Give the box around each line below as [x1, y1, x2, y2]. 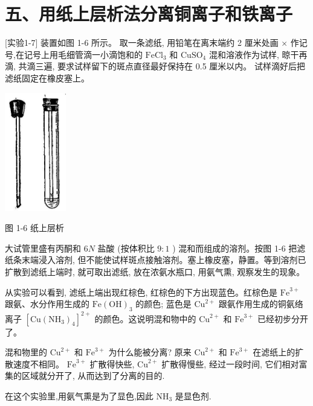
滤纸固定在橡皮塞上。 [5, 71, 89, 84]
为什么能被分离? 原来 [108, 346, 192, 358]
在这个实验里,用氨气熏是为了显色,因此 [5, 389, 153, 402]
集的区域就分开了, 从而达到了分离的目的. [5, 369, 165, 382]
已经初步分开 [257, 312, 308, 325]
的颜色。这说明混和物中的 [94, 312, 196, 325]
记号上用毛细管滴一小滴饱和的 [24, 48, 143, 60]
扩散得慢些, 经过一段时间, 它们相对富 [161, 357, 308, 370]
